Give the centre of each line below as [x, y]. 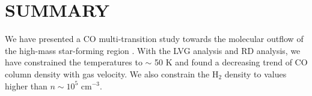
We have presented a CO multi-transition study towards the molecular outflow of [154, 39]
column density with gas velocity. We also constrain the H [112, 73]
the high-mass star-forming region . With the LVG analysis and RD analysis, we [153, 50]
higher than [26, 85]
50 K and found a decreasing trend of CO [231, 62]
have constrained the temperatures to [74, 62]
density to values [255, 73]
